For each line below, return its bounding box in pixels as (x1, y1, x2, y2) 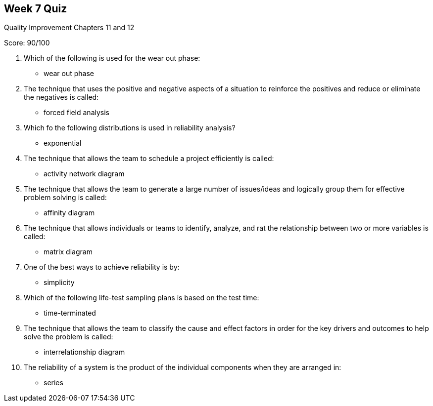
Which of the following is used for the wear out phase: (24, 54, 200, 63)
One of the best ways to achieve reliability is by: (24, 263, 180, 272)
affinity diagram (44, 208, 95, 217)
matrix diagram (44, 247, 93, 256)
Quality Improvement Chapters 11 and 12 (4, 23, 135, 32)
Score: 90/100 (4, 39, 50, 47)
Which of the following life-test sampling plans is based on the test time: (24, 293, 259, 302)
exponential (44, 139, 82, 148)
